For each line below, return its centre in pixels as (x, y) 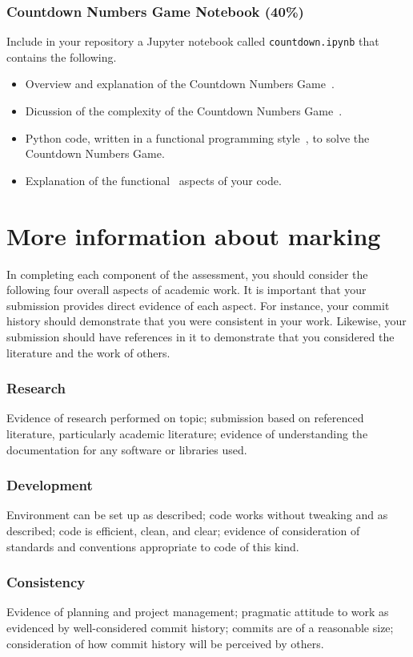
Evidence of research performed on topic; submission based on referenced (185, 418)
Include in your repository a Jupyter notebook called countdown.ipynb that (193, 41)
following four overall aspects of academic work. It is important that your (186, 290)
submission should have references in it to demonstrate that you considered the (200, 336)
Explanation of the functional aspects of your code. (153, 180)
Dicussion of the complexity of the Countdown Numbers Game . (184, 111)
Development (50, 485)
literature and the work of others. (88, 352)
